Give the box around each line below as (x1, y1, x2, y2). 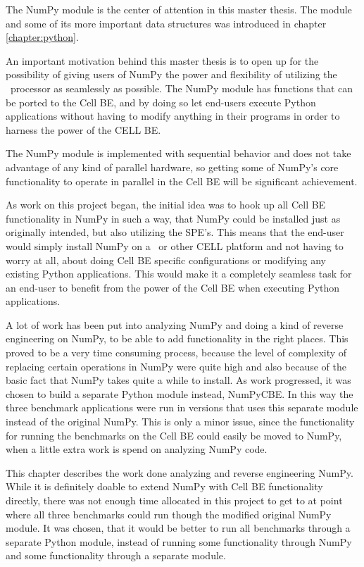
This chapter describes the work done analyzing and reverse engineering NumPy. (6, 465, 353, 480)
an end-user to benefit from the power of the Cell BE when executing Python (6, 280, 340, 294)
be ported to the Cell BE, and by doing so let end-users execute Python (6, 94, 316, 109)
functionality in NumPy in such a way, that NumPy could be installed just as (6, 211, 341, 225)
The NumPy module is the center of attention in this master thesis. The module (6, 2, 352, 16)
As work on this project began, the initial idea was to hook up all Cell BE (6, 197, 326, 212)
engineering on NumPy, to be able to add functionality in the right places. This (6, 331, 349, 346)
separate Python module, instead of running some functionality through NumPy (6, 534, 352, 549)
